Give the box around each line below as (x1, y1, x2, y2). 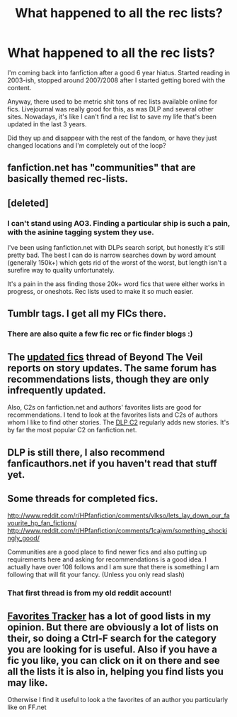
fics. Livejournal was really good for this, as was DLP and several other (7, 104, 214, 113)
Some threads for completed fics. (7, 492, 158, 505)
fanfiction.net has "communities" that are (7, 162, 196, 174)
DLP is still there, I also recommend (7, 446, 166, 459)
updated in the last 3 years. (7, 119, 87, 128)
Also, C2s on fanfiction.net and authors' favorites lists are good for (7, 403, 202, 412)
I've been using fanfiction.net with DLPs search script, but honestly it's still (7, 243, 225, 252)
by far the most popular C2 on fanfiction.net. (7, 426, 137, 434)
